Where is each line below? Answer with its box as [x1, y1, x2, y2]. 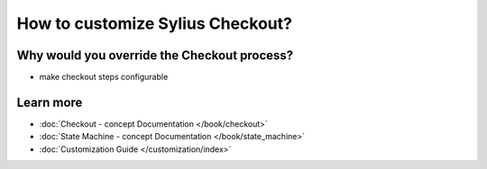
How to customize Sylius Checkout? [16, 13, 293, 33]
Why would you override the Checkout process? [16, 48, 294, 63]
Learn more [16, 94, 83, 110]
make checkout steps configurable [39, 72, 169, 83]
